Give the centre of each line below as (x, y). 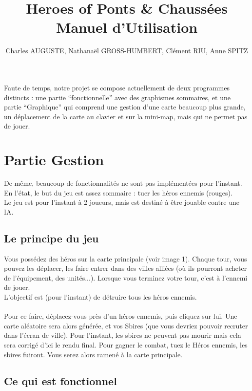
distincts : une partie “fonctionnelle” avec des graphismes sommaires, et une (117, 97)
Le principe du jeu (51, 238)
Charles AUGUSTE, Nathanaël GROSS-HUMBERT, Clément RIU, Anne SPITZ (127, 51)
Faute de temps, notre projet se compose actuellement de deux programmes (117, 87)
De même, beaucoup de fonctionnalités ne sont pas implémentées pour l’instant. (123, 183)
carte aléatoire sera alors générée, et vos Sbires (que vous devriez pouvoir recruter (126, 325)
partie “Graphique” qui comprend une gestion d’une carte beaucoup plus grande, (125, 107)
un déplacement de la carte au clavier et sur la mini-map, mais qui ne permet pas (126, 116)
